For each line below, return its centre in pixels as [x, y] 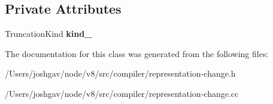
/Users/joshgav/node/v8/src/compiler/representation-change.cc [122, 93]
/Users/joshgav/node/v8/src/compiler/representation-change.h [120, 73]
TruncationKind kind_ [48, 34]
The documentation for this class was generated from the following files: [137, 53]
